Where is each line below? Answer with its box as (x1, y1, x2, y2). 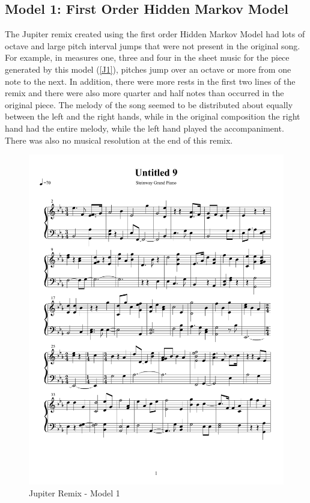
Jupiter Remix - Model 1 (29, 486, 120, 499)
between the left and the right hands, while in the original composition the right (5, 110, 300, 123)
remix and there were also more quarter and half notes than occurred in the (5, 87, 284, 99)
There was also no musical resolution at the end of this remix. (5, 133, 233, 146)
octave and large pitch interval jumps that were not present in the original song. (5, 39, 300, 52)
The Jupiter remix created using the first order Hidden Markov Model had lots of (5, 28, 305, 40)
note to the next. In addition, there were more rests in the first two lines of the (5, 75, 296, 87)
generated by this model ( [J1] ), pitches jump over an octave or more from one (5, 62, 291, 75)
